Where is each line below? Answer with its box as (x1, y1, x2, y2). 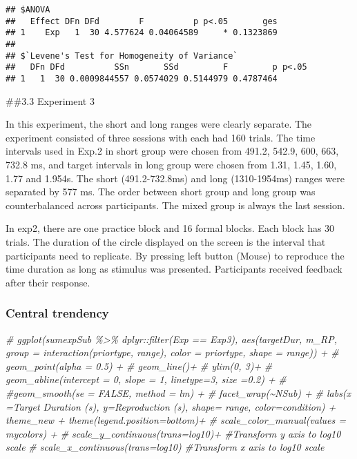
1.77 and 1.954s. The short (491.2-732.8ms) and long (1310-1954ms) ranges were (6, 170, 345, 185)
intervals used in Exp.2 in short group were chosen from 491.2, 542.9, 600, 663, (6, 144, 339, 158)
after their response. (6, 275, 90, 289)
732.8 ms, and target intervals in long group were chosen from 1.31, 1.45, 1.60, (6, 157, 337, 171)
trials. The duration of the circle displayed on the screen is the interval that (6, 234, 326, 248)
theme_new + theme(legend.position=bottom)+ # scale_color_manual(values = (6, 413, 347, 427)
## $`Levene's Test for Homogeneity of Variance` (6, 50, 238, 61)
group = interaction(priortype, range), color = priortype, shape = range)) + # (6, 345, 339, 360)
